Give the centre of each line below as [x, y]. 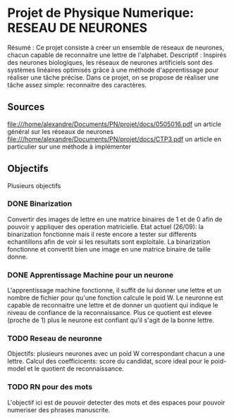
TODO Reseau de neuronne [55, 338]
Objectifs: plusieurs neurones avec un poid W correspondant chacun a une [116, 354]
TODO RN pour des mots [50, 387]
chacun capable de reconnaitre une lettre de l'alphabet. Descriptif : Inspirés [117, 55]
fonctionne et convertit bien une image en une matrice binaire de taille [109, 249]
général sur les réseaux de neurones [61, 131]
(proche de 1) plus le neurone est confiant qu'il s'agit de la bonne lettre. [111, 320]
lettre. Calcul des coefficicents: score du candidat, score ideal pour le [108, 362]
